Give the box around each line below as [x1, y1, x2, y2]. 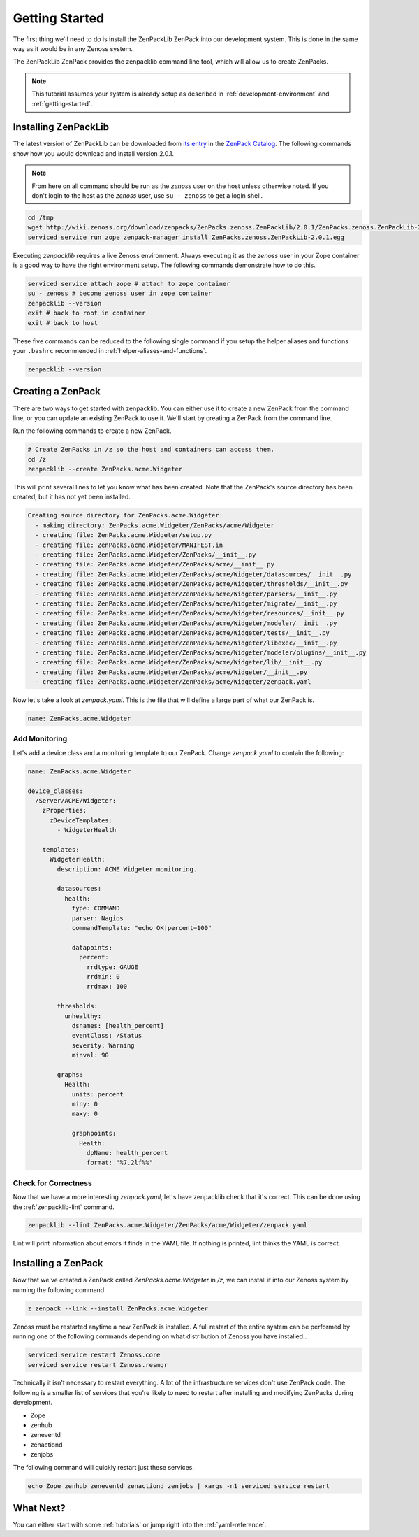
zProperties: [42, 806, 87, 815]
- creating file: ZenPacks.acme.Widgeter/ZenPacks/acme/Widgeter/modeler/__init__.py [35, 619, 337, 627]
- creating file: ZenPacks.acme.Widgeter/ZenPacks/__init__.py [35, 550, 256, 559]
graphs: [57, 1071, 84, 1078]
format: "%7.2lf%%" [86, 1159, 154, 1167]
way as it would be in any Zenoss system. [13, 44, 133, 52]
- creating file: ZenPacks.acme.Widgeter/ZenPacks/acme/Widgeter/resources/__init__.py [35, 609, 345, 617]
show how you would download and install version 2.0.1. [13, 149, 175, 157]
